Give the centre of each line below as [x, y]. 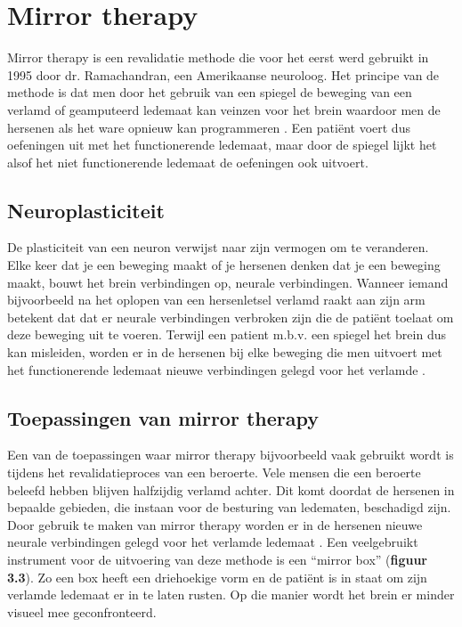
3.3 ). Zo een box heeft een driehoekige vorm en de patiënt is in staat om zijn [217, 577]
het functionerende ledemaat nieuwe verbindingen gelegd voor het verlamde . [216, 369]
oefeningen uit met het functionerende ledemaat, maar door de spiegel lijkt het [222, 145]
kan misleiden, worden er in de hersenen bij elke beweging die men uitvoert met [225, 352]
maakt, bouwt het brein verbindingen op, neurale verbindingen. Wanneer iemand [228, 282]
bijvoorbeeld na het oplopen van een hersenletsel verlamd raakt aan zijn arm [216, 300]
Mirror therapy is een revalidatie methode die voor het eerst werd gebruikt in [218, 57]
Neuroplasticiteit [86, 210]
